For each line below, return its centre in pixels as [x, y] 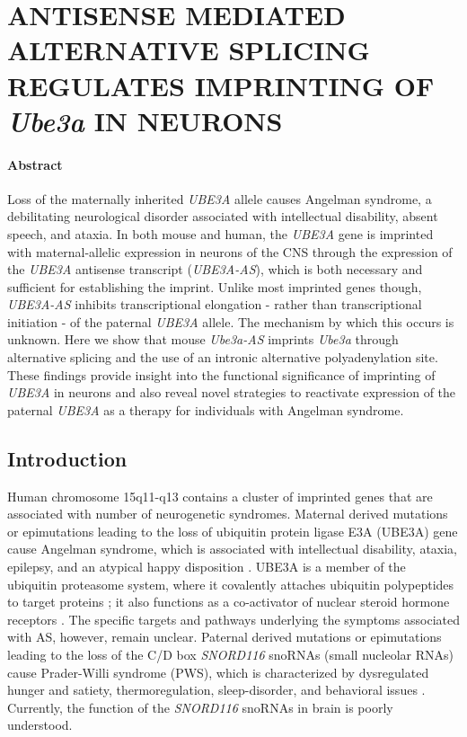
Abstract [35, 164]
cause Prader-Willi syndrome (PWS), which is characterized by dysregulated [218, 672]
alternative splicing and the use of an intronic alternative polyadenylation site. [223, 357]
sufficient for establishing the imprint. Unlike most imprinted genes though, [215, 286]
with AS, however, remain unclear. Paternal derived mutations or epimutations [225, 637]
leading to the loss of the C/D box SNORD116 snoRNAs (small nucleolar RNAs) [230, 654]
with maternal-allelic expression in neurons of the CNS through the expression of [230, 251]
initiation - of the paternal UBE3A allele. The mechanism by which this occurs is [231, 321]
